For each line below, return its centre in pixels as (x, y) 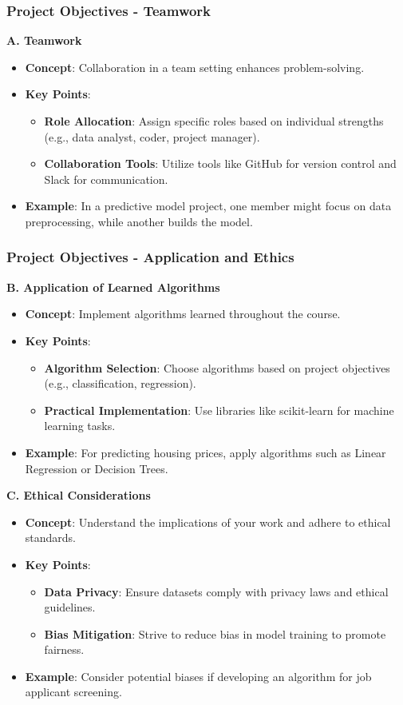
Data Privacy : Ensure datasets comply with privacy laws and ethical (216, 591)
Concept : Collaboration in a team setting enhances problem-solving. (195, 67)
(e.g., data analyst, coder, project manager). (152, 136)
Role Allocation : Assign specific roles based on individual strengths (214, 121)
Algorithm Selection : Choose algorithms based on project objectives (217, 367)
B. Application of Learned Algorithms (113, 287)
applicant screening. (73, 692)
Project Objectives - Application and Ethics (150, 257)
